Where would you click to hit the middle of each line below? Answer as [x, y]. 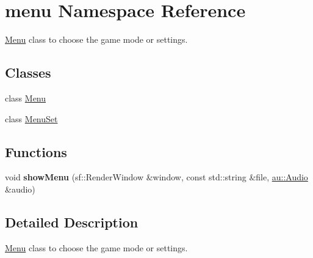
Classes [28, 72]
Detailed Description [72, 222]
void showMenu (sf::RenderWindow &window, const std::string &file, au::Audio [156, 177]
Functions [36, 151]
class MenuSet [31, 118]
